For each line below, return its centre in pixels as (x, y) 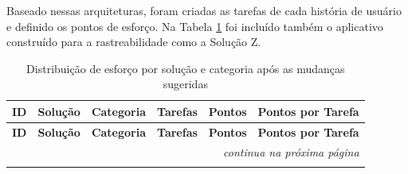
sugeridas (185, 84)
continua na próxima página (291, 151)
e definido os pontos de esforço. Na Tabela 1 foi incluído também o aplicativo (195, 26)
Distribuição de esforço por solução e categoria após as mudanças (186, 68)
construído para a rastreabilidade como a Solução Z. (134, 42)
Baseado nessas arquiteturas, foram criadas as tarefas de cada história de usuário (204, 10)
